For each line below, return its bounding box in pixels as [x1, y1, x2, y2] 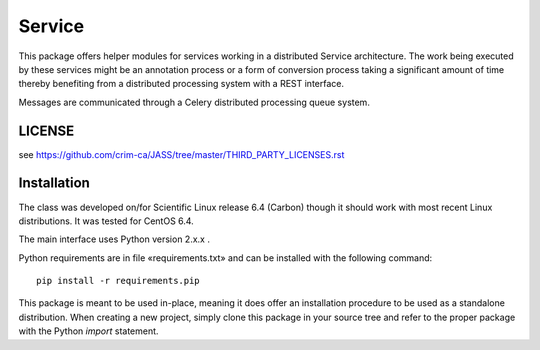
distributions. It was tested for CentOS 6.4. [18, 215, 194, 227]
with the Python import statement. [18, 325, 159, 337]
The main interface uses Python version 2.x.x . [18, 233, 210, 245]
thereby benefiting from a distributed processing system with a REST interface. [18, 78, 345, 90]
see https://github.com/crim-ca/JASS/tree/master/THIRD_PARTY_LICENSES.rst [18, 148, 345, 160]
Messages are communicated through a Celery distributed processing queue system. [18, 96, 370, 108]
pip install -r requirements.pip [36, 275, 200, 287]
